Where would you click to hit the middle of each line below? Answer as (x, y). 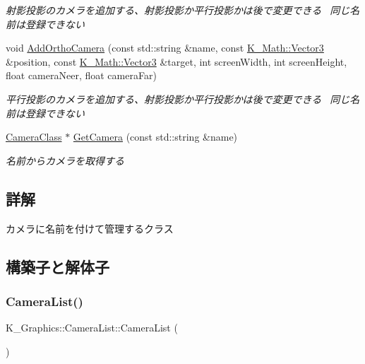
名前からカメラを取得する (65, 160)
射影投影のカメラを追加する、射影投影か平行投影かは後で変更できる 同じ (178, 10)
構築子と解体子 (58, 266)
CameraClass (34, 137)
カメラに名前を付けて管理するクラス (90, 228)
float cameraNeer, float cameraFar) (81, 75)
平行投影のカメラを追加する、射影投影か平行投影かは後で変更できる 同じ (178, 99)
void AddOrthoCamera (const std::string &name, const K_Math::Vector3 (165, 48)
